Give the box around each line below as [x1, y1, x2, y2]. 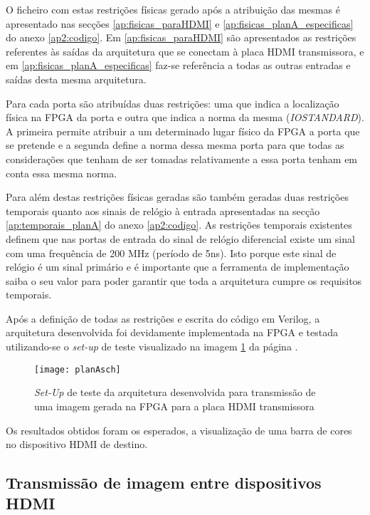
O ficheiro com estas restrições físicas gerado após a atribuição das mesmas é [6, 2, 340, 16]
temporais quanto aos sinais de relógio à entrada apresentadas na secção [6, 203, 320, 218]
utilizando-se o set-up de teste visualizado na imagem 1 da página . [6, 339, 298, 354]
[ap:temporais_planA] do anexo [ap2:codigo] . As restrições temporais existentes [6, 217, 352, 232]
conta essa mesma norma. [6, 165, 117, 180]
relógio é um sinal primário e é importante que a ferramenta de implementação [6, 259, 349, 274]
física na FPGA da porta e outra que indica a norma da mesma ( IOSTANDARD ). [6, 110, 364, 125]
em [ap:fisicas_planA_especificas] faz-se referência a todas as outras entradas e [6, 58, 351, 73]
